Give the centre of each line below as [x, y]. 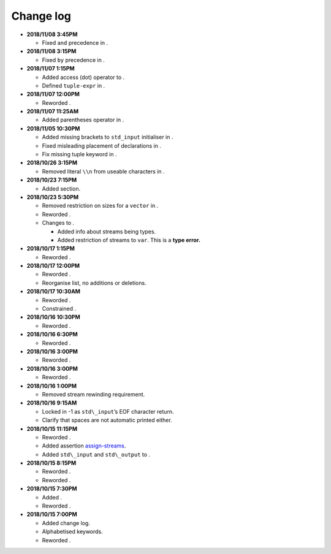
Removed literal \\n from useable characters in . [103, 171]
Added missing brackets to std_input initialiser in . [108, 137]
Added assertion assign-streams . [84, 446]
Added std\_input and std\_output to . [96, 454]
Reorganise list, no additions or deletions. [94, 283]
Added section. [61, 188]
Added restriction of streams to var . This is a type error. [129, 240]
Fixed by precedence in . [74, 60]
